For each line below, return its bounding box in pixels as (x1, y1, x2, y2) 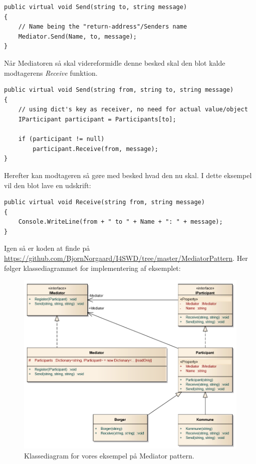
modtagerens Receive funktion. (4, 67, 98, 78)
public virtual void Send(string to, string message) (4, 4, 187, 11)
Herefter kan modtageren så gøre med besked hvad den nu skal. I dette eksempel (4, 170, 252, 180)
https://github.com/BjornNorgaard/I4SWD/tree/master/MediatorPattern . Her (4, 253, 248, 263)
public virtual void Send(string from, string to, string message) (4, 86, 234, 94)
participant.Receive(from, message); (33, 145, 158, 152)
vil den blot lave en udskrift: (4, 180, 91, 190)
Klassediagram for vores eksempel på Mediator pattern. (24, 450, 194, 460)
